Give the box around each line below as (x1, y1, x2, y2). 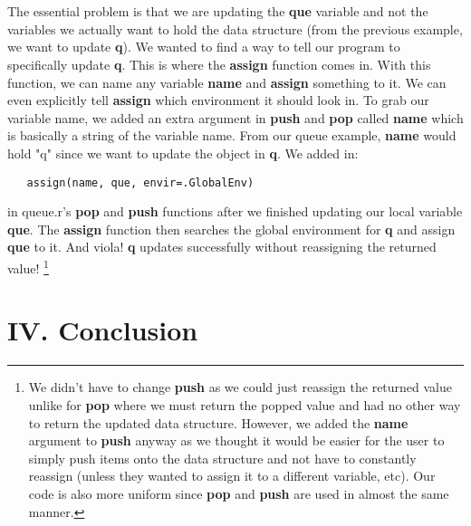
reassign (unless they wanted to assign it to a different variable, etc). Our (28, 466, 436, 485)
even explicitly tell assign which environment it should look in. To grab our (7, 91, 429, 110)
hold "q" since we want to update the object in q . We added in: (7, 143, 359, 162)
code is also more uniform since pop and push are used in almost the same (28, 483, 449, 502)
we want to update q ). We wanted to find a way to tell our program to (7, 37, 400, 56)
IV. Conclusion (7, 311, 198, 349)
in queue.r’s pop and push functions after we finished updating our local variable (7, 202, 463, 221)
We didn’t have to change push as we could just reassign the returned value (28, 378, 453, 397)
